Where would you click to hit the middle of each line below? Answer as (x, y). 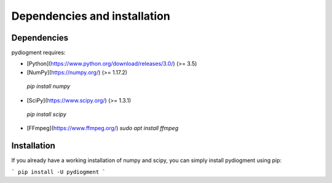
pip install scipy (47, 114)
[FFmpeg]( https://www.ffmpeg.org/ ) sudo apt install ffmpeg (102, 128)
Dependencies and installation (91, 16)
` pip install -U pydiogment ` (58, 172)
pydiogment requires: (38, 53)
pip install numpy (49, 87)
